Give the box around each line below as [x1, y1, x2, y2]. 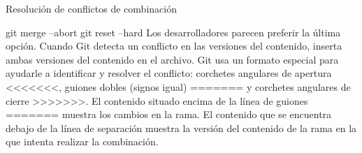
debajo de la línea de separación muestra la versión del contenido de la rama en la [6, 120, 357, 135]
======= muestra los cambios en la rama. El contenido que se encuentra [6, 107, 332, 122]
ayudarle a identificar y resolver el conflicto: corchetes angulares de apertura [6, 66, 332, 80]
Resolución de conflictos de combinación [6, 1, 177, 15]
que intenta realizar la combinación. [6, 134, 159, 149]
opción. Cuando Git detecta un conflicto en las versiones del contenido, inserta [6, 38, 342, 53]
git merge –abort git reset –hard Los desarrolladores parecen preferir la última [6, 24, 341, 39]
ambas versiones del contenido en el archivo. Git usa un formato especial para [6, 52, 339, 66]
